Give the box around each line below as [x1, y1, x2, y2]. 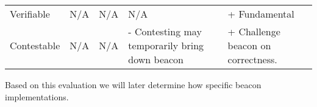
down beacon [128, 52, 184, 66]
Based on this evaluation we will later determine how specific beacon [5, 78, 262, 91]
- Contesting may [128, 24, 202, 38]
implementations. [5, 90, 69, 103]
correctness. [227, 52, 277, 66]
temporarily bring [128, 38, 204, 52]
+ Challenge [227, 24, 280, 38]
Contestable [10, 38, 60, 52]
